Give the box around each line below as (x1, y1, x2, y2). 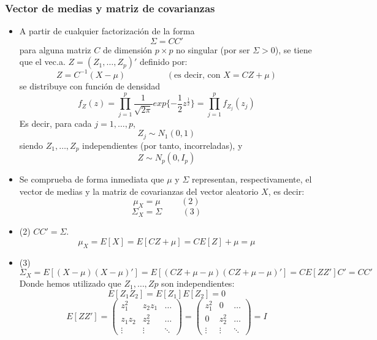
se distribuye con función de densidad (19, 79, 161, 92)
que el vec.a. (19, 55, 66, 68)
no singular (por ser (176, 43, 250, 56)
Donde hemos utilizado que (19, 277, 121, 290)
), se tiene (275, 43, 312, 56)
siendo (19, 138, 43, 151)
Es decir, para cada (19, 116, 92, 129)
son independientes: (161, 277, 235, 290)
